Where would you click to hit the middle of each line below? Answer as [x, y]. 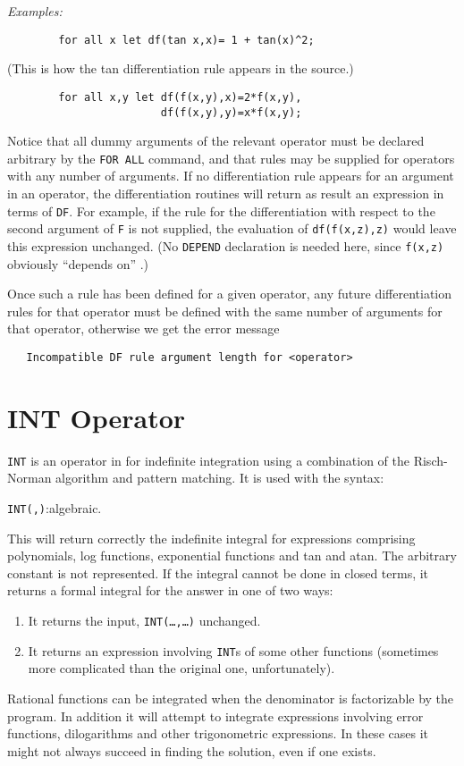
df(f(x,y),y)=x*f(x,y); [231, 112]
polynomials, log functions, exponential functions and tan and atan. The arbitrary [232, 556]
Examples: [35, 11]
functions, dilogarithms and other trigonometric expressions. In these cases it [218, 733]
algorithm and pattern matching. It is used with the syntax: [220, 478]
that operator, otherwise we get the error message [143, 328]
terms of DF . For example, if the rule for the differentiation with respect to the [221, 210]
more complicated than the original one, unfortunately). [181, 668]
